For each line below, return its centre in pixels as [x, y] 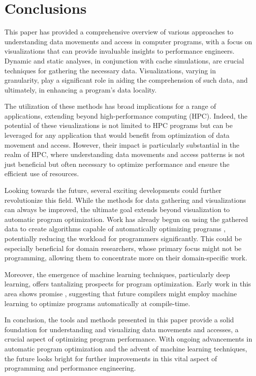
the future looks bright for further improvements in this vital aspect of [111, 358]
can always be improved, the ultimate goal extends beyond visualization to [117, 209]
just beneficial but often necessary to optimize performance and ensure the [117, 164]
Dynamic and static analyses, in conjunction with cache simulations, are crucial [124, 60]
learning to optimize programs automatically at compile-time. [97, 303]
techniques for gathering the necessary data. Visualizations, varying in [110, 70]
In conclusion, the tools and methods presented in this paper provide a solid [119, 320]
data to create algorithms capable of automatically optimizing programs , [115, 229]
